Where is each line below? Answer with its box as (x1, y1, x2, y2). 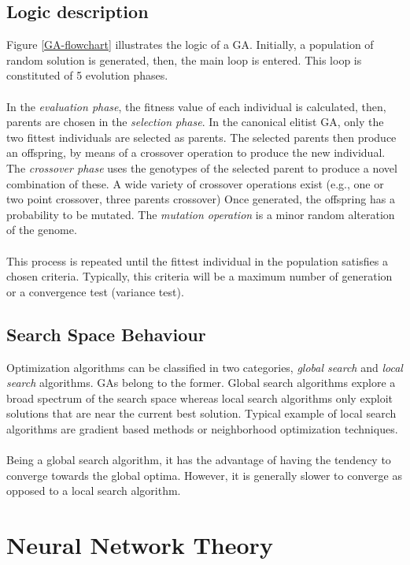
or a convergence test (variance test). (6, 283, 184, 299)
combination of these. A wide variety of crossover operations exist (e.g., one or (6, 175, 384, 191)
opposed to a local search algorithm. (6, 482, 181, 499)
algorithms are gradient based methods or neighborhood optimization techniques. (6, 420, 398, 437)
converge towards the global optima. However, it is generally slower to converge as (6, 466, 402, 483)
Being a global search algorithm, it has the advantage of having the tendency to (6, 452, 391, 468)
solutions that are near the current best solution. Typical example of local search (6, 405, 397, 422)
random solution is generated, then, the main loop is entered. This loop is (6, 51, 362, 68)
